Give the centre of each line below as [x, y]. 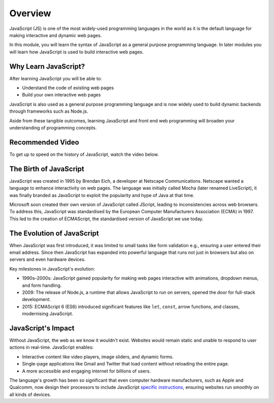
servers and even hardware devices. [47, 259]
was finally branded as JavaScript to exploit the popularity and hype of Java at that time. [102, 195]
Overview [30, 13]
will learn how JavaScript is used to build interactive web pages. [77, 52]
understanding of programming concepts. [53, 127]
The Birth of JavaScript [47, 169]
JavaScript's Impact [42, 328]
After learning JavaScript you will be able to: [56, 78]
